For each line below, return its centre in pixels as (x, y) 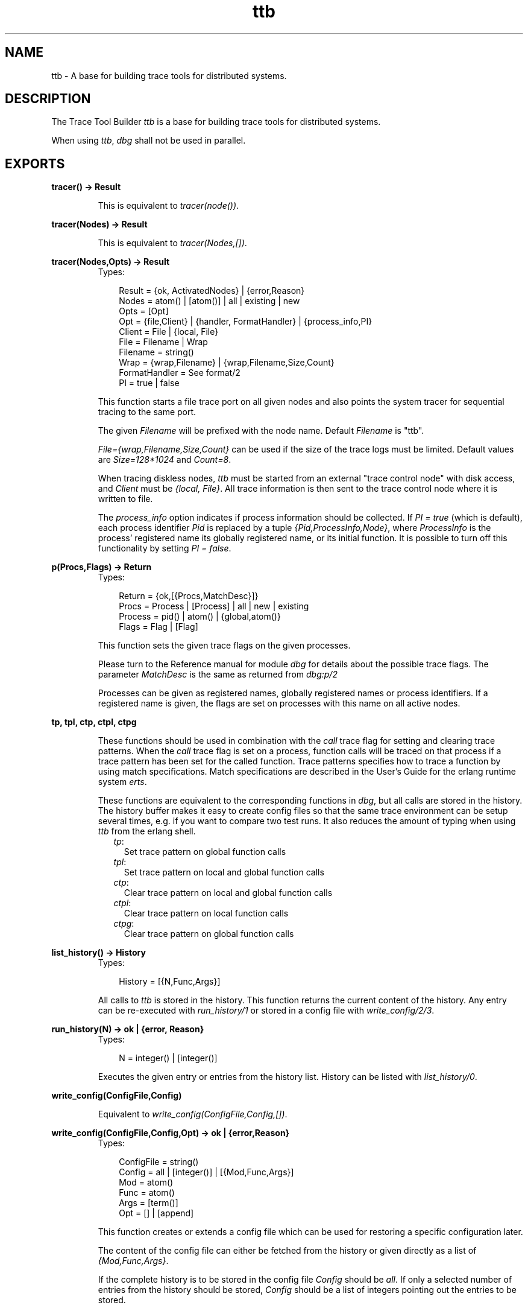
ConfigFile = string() (159, 1162)
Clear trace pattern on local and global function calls (228, 893)
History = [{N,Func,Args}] (170, 982)
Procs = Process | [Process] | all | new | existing (214, 606)
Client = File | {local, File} (169, 332)
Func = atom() (147, 1193)
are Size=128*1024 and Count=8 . (165, 460)
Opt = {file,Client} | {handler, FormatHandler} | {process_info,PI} (246, 322)
